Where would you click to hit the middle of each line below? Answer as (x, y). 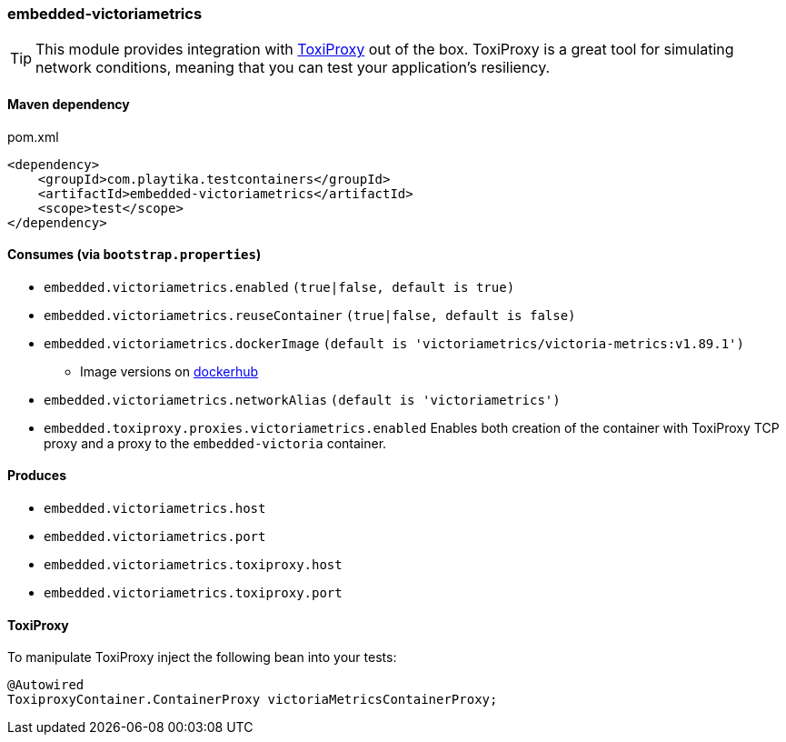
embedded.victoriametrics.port (155, 537)
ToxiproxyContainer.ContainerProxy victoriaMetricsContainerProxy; (253, 700)
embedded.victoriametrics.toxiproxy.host (193, 565)
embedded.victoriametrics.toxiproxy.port (193, 593)
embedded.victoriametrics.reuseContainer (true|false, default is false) (310, 315)
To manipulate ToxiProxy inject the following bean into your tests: (202, 657)
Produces (37, 476)
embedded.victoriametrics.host (155, 509)
